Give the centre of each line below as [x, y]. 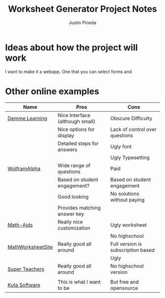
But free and [124, 282]
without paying [127, 199]
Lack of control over [134, 129]
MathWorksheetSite [30, 247]
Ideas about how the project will [71, 47]
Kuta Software [24, 285]
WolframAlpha [24, 169]
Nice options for [76, 129]
